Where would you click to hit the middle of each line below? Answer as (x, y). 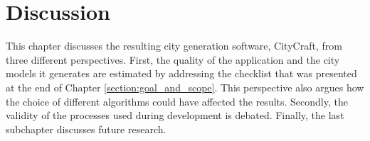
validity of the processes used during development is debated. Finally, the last (175, 115)
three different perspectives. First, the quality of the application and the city (173, 59)
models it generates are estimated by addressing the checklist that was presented (181, 73)
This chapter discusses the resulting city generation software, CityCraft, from (174, 46)
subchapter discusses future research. (86, 129)
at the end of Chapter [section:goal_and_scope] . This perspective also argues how (185, 87)
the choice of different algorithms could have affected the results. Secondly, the (177, 101)
